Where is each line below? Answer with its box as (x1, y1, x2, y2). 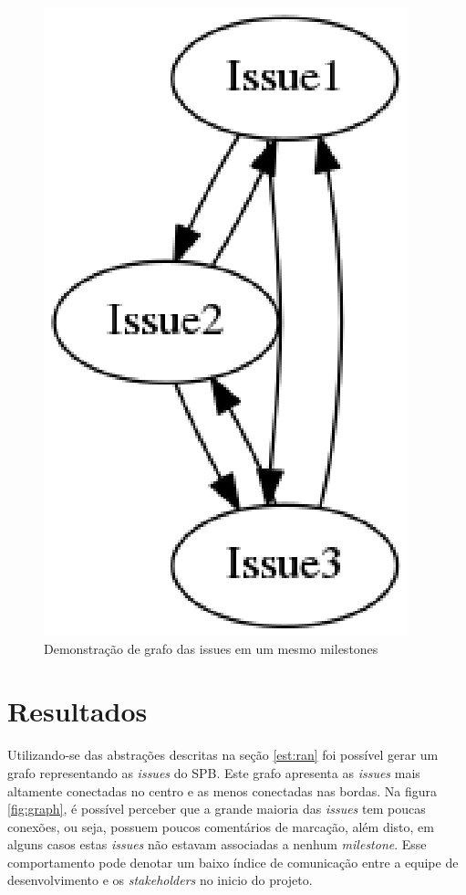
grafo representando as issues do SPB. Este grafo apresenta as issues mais (7, 763, 420, 782)
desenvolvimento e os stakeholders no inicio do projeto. (7, 870, 313, 890)
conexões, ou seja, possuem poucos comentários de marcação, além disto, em (7, 816, 434, 836)
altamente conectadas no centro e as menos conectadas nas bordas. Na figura (7, 781, 438, 800)
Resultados (7, 692, 148, 730)
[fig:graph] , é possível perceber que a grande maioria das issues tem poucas (7, 799, 426, 818)
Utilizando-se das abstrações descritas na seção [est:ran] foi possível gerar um (7, 745, 439, 764)
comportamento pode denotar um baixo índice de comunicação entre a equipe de (7, 852, 459, 871)
